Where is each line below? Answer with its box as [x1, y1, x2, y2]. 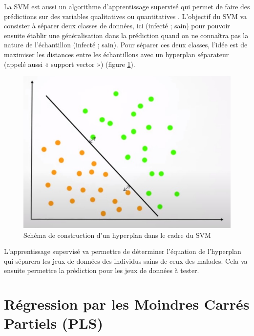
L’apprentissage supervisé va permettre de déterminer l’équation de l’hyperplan [4, 246, 241, 256]
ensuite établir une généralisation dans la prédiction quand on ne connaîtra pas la [4, 30, 249, 40]
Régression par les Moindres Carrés [4, 294, 250, 314]
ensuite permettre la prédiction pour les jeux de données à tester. [4, 265, 199, 275]
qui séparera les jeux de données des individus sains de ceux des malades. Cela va [4, 255, 248, 266]
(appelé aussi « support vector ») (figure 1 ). [4, 59, 135, 69]
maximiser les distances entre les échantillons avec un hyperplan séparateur [4, 49, 229, 59]
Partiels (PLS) [4, 313, 103, 333]
